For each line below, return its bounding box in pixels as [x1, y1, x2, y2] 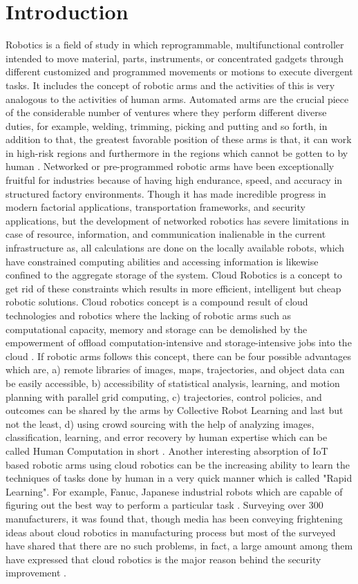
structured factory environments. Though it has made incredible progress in [6, 186, 326, 200]
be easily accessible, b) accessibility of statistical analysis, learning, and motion [6, 375, 340, 390]
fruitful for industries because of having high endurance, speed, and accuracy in [6, 173, 343, 187]
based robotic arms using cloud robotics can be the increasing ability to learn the [6, 457, 350, 471]
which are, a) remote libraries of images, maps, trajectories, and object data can [6, 362, 345, 377]
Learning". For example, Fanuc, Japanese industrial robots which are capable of [6, 484, 343, 498]
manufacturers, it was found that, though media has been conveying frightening [6, 511, 343, 525]
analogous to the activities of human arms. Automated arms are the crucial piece [6, 91, 349, 106]
